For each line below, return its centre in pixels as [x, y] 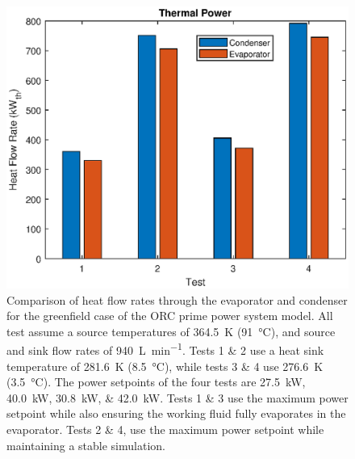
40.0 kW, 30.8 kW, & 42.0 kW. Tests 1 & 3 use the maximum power [177, 397]
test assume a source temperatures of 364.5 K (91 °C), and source [171, 331]
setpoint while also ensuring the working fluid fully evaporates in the [176, 413]
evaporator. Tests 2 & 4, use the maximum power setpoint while [165, 430]
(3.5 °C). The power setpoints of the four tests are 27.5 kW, [156, 382]
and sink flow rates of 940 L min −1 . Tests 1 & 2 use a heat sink [165, 349]
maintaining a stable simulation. [86, 445]
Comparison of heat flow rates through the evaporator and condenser [177, 299]
